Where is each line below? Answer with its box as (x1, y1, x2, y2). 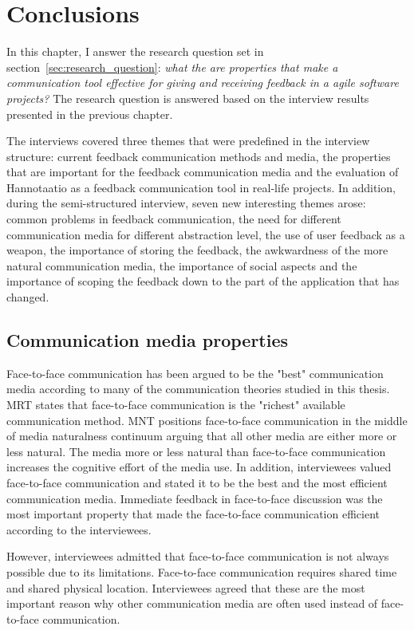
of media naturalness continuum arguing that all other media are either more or (6, 427, 397, 444)
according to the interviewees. (6, 521, 152, 537)
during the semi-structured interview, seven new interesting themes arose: (6, 195, 366, 211)
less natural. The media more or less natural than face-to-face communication (6, 443, 386, 459)
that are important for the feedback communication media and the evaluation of (6, 163, 399, 180)
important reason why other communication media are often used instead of (6, 595, 378, 612)
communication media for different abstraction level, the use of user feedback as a (6, 226, 405, 242)
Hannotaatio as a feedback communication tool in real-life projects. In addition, (6, 179, 396, 195)
